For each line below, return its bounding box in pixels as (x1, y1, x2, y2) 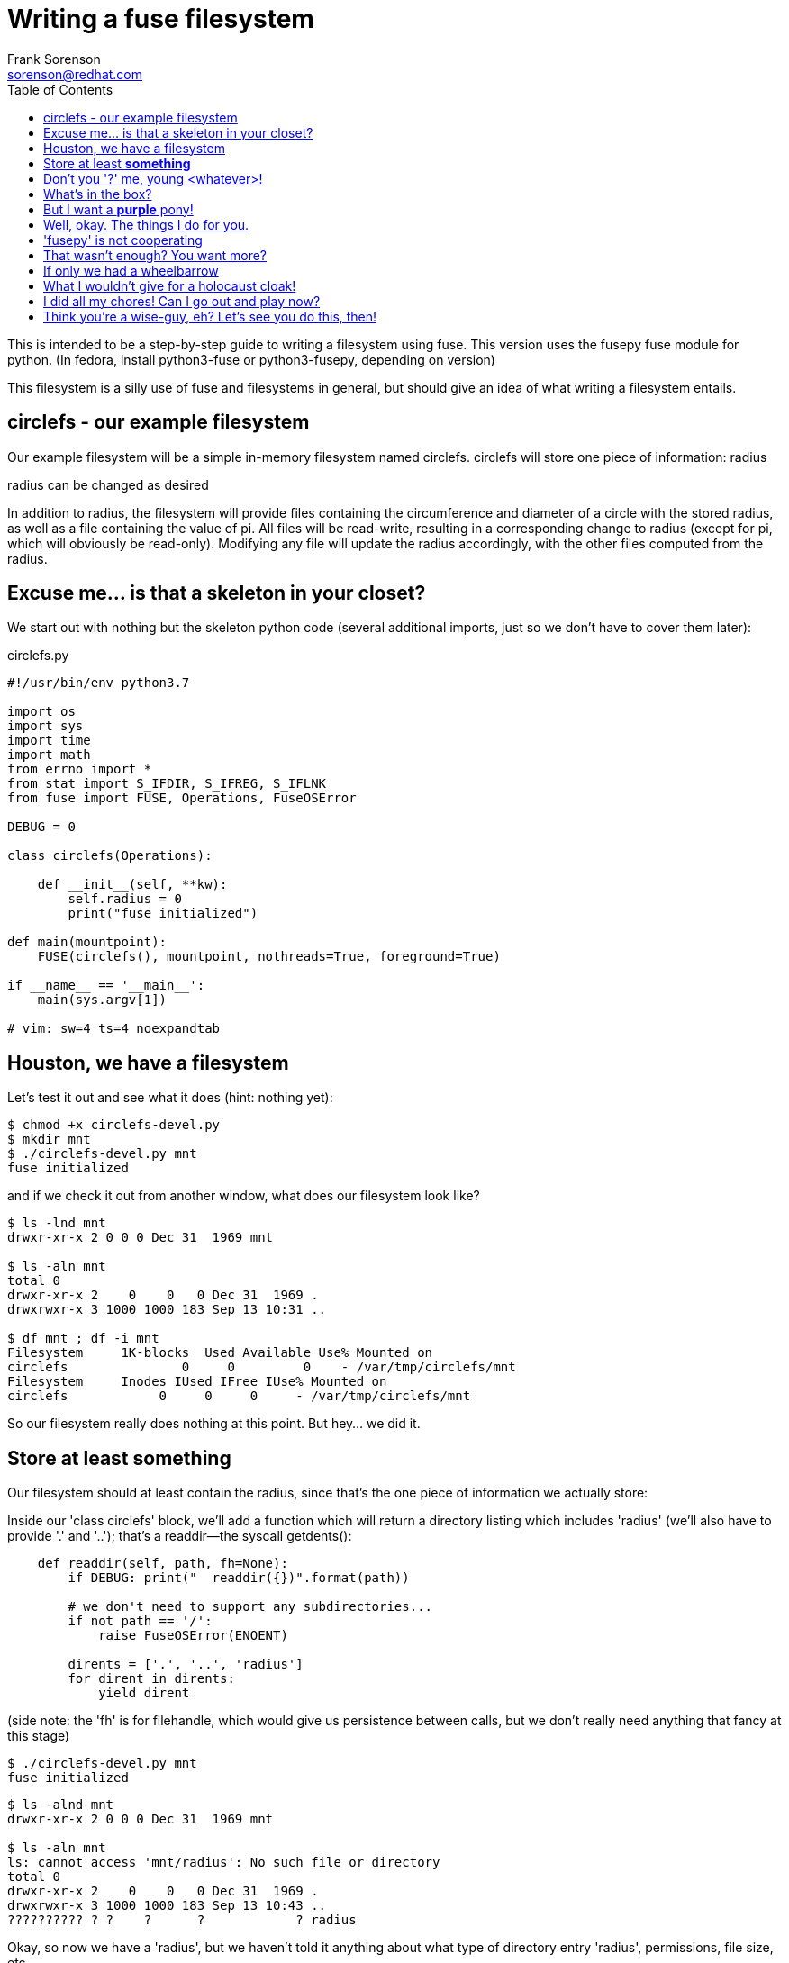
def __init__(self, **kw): (37, 877, 228, 892)
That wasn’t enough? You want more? (43, 247, 267, 263)
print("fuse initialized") (68, 906, 258, 921)
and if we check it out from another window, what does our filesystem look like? (7, 1188, 480, 1204)
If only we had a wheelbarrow (43, 262, 219, 278)
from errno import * (7, 762, 152, 777)
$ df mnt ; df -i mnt (7, 1331, 159, 1346)
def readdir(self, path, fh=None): (37, 1556, 288, 1571)
